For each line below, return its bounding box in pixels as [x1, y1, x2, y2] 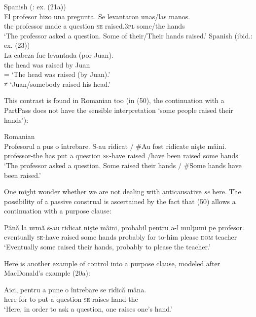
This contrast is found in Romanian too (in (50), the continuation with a [4, 95, 224, 106]
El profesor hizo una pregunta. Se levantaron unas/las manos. [4, 11, 190, 21]
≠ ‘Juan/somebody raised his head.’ [4, 78, 110, 89]
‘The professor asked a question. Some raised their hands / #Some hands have [4, 160, 242, 170]
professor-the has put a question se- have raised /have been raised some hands [4, 150, 238, 161]
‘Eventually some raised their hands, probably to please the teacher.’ [4, 242, 211, 252]
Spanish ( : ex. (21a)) [4, 1, 66, 11]
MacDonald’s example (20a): [4, 268, 90, 278]
